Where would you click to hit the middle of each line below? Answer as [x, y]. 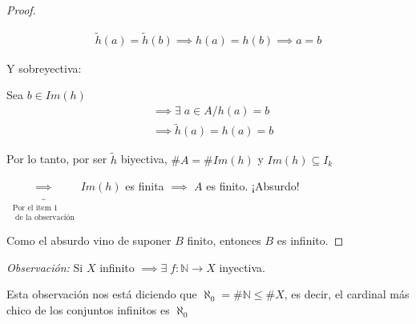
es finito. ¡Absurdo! [253, 186]
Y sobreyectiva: [44, 68]
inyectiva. [242, 267]
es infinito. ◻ [310, 240]
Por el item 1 [35, 208]
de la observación [45, 218]
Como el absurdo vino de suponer [89, 240]
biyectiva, [144, 159]
